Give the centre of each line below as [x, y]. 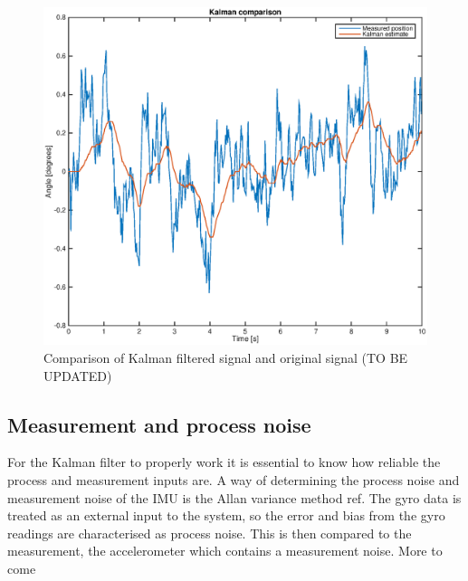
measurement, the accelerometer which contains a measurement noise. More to [225, 551]
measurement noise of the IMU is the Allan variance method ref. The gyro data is [234, 497]
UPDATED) [78, 375]
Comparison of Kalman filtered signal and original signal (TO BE [226, 358]
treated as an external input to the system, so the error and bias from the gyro [226, 515]
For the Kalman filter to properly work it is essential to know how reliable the [224, 462]
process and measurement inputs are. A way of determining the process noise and [234, 480]
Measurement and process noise [159, 424]
